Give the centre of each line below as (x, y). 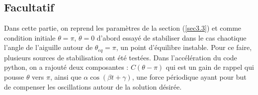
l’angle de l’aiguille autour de (48, 47)
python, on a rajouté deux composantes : (66, 67)
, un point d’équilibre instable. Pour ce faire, (184, 47)
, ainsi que (66, 77)
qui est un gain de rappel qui (210, 67)
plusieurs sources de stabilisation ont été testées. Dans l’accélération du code (121, 57)
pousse (14, 77)
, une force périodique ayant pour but (189, 77)
